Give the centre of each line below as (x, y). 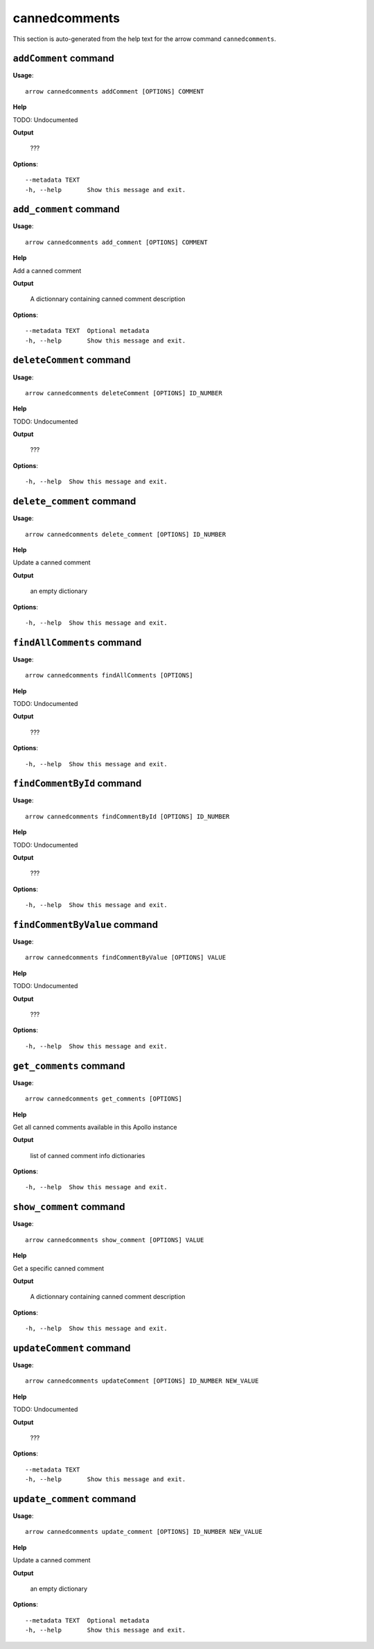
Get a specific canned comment (59, 1268)
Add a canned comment (47, 270)
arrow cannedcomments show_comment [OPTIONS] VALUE (115, 1240)
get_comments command (69, 1065)
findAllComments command (77, 642)
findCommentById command (77, 784)
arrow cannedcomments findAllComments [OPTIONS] (109, 675)
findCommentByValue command (86, 925)
